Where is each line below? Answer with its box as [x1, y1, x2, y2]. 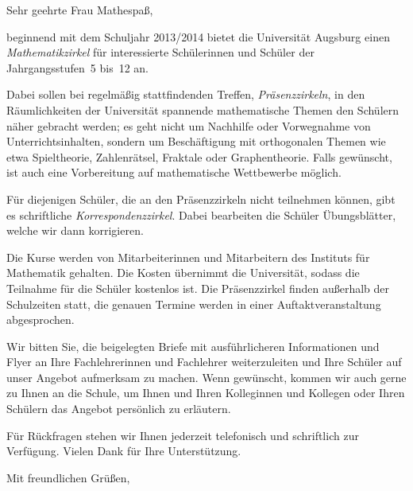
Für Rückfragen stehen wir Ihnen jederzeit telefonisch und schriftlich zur [6, 427, 359, 443]
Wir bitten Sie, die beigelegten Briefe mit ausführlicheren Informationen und [6, 337, 380, 354]
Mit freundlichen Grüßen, [6, 469, 130, 485]
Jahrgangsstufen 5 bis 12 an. [6, 59, 149, 76]
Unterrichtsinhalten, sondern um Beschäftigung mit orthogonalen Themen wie [6, 133, 386, 150]
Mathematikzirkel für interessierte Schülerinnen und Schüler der [6, 44, 315, 60]
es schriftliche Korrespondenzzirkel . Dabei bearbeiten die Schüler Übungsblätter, [6, 206, 396, 223]
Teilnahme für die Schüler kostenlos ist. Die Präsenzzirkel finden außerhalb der [6, 279, 390, 296]
